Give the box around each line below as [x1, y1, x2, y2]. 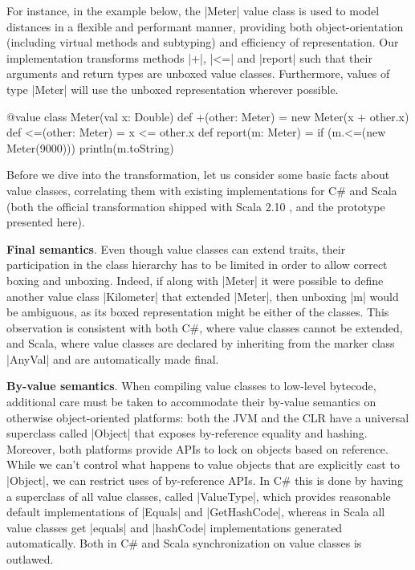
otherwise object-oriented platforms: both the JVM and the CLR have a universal [6, 409, 409, 425]
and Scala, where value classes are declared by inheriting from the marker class [6, 335, 395, 352]
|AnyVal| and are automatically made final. [6, 350, 219, 367]
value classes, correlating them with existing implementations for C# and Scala [6, 181, 397, 198]
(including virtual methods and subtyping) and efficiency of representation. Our [6, 34, 399, 51]
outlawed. [6, 551, 54, 567]
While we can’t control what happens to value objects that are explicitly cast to [6, 456, 400, 473]
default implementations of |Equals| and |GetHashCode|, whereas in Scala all [6, 503, 385, 520]
